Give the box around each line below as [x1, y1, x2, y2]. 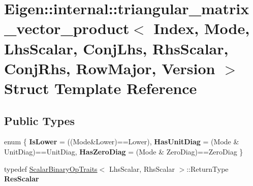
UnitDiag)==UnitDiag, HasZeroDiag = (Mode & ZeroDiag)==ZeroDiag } [4, 146, 243, 157]
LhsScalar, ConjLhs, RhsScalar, [4, 38, 229, 58]
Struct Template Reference [4, 77, 197, 98]
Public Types [4, 112, 75, 128]
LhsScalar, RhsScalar [109, 163, 175, 174]
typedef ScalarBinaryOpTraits [4, 163, 98, 174]
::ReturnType [186, 163, 229, 174]
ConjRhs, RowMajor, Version [4, 57, 215, 78]
